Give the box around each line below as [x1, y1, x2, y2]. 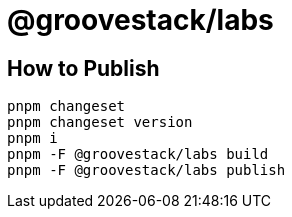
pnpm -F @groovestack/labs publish [7, 162, 286, 179]
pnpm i [7, 130, 58, 147]
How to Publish [7, 55, 160, 81]
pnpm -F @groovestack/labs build [7, 146, 269, 163]
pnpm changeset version [7, 114, 193, 131]
